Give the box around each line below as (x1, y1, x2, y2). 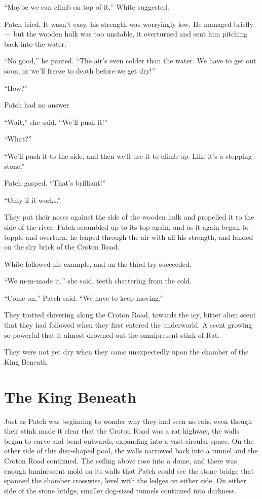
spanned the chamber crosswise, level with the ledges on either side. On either (4, 475, 246, 486)
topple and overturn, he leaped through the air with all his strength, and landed (4, 231, 253, 242)
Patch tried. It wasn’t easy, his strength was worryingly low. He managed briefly (4, 18, 253, 29)
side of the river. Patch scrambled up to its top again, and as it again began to (4, 221, 249, 232)
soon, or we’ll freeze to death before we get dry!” (4, 65, 156, 76)
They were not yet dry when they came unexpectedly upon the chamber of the (4, 346, 249, 357)
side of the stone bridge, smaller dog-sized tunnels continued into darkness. (4, 485, 237, 495)
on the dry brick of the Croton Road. (4, 241, 120, 252)
